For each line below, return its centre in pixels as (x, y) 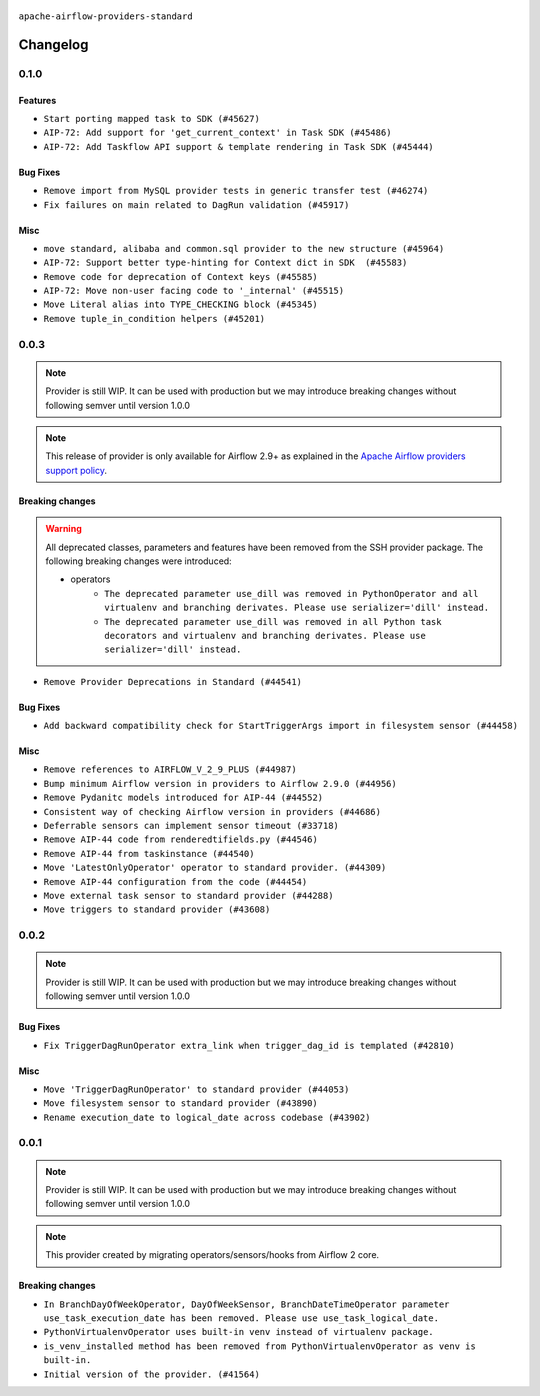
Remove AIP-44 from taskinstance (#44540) (149, 853)
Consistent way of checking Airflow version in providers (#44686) (212, 811)
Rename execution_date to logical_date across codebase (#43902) (207, 1117)
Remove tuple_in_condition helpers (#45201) (154, 318)
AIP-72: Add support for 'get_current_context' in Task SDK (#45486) (217, 133)
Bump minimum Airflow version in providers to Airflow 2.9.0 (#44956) (220, 783)
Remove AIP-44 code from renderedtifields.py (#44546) (181, 839)
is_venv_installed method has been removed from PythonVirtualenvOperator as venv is (260, 1346)
